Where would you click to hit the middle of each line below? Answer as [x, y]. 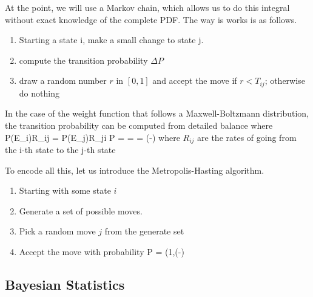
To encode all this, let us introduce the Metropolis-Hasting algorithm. [135, 170]
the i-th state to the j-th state [60, 150]
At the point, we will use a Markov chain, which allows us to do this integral [147, 7]
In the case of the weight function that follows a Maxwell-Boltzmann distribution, [157, 113]
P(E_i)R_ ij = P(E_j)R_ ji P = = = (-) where [93, 137]
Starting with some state [65, 190]
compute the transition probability [83, 60]
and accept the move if [195, 80]
